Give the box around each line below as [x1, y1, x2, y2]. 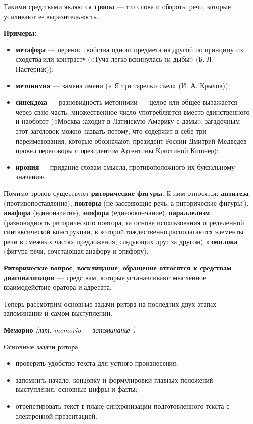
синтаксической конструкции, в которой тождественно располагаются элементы [4, 227, 244, 237]
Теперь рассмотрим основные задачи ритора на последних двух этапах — [4, 298, 226, 308]
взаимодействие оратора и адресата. [4, 282, 112, 292]
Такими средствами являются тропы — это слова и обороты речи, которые [4, 1, 231, 11]
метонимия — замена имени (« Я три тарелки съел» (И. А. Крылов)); [15, 80, 230, 90]
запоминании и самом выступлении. [4, 308, 113, 318]
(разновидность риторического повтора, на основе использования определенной [4, 217, 244, 227]
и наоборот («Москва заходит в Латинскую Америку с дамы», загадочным [15, 116, 240, 126]
